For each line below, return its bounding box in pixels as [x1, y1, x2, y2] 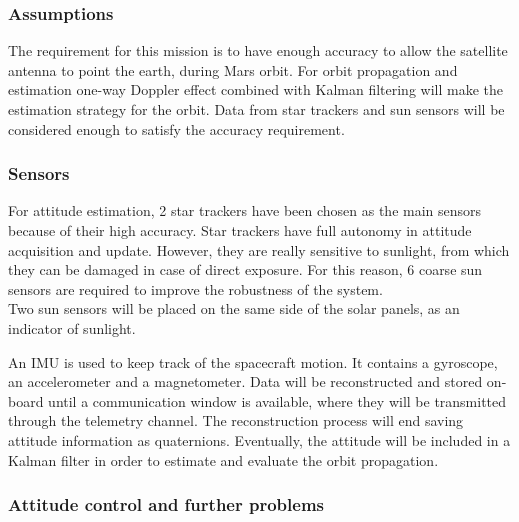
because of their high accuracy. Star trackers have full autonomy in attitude [8, 220, 472, 240]
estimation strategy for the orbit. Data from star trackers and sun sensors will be [8, 99, 505, 119]
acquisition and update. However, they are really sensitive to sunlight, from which [8, 239, 510, 260]
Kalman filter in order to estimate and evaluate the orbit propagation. [8, 449, 439, 470]
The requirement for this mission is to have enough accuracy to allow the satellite [8, 40, 508, 61]
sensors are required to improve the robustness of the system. [8, 278, 383, 299]
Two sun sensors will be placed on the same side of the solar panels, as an [8, 298, 460, 319]
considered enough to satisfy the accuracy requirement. [8, 118, 345, 139]
